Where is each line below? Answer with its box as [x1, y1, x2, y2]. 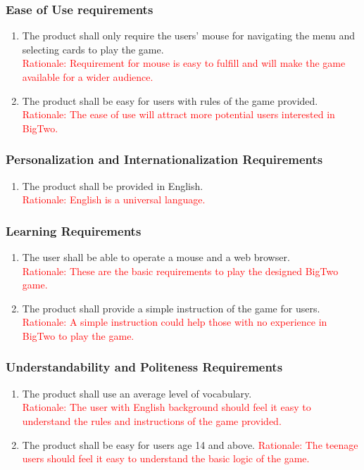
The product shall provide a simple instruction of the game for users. [22, 300, 320, 315]
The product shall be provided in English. [22, 178, 203, 193]
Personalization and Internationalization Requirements [6, 151, 323, 168]
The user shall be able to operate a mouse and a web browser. [22, 250, 290, 264]
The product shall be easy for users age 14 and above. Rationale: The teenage [22, 437, 358, 452]
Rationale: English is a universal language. [22, 192, 206, 207]
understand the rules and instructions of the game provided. [22, 413, 282, 428]
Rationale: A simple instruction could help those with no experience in [22, 315, 327, 329]
